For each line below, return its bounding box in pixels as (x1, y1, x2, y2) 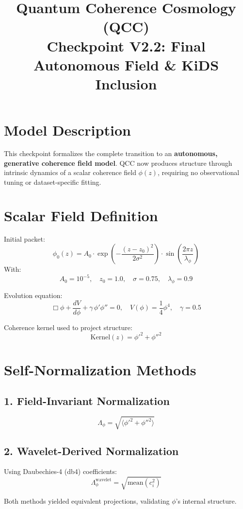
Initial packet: (4, 233, 45, 244)
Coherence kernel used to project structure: (4, 322, 132, 332)
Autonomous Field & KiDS (33, 54, 219, 74)
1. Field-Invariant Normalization (4, 393, 170, 408)
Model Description (4, 120, 131, 140)
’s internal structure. (176, 496, 237, 506)
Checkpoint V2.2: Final (47, 35, 206, 55)
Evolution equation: (4, 290, 63, 300)
